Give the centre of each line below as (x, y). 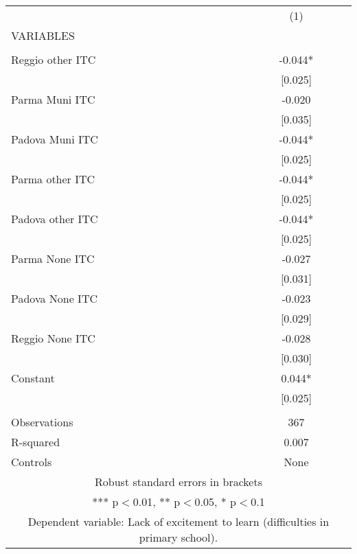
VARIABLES (43, 35)
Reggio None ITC (53, 338)
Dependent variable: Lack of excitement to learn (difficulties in (178, 521)
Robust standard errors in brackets (178, 482)
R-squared (36, 442)
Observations (42, 422)
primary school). (178, 537)
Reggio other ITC (54, 59)
